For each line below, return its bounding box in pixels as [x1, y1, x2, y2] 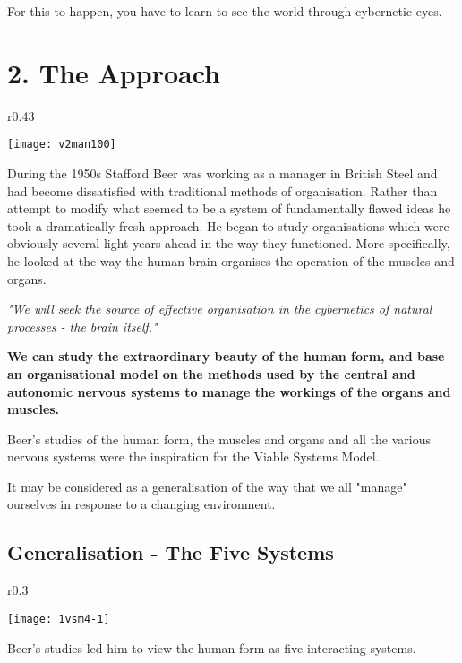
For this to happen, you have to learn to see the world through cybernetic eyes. [7, 2, 442, 20]
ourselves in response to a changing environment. [7, 495, 276, 513]
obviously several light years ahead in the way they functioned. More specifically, [7, 234, 450, 253]
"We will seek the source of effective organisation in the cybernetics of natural [7, 299, 432, 318]
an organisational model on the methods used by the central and [7, 364, 415, 383]
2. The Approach [7, 54, 220, 90]
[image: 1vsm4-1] [7, 612, 110, 625]
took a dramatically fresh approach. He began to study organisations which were [7, 216, 449, 235]
